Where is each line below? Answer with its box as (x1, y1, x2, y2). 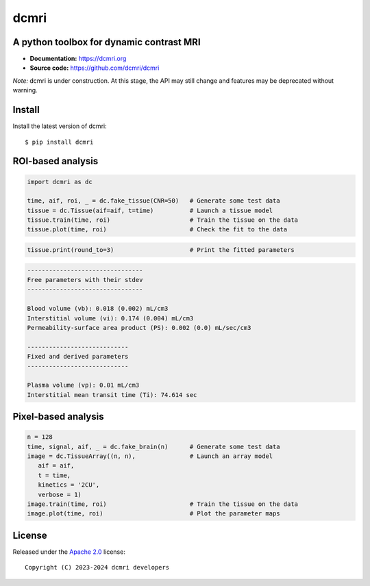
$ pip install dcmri (25, 138, 94, 146)
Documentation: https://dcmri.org (29, 55, 127, 63)
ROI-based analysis (12, 155, 99, 167)
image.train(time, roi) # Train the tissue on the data (27, 500, 298, 508)
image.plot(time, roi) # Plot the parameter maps (27, 510, 280, 518)
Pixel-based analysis (12, 411, 104, 422)
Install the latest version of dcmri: (12, 122, 107, 130)
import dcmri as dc (27, 178, 92, 186)
